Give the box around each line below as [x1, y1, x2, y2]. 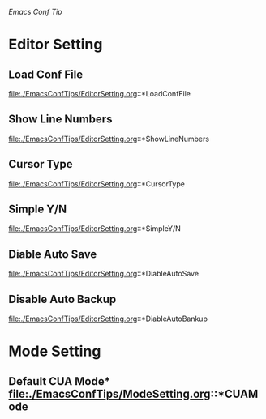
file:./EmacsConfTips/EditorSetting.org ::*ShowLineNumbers [8, 134, 209, 143]
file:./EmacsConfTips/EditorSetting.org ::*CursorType [8, 178, 185, 189]
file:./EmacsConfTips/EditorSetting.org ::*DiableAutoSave [8, 269, 199, 279]
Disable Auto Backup [8, 292, 117, 306]
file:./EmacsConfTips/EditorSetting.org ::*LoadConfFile [8, 89, 191, 98]
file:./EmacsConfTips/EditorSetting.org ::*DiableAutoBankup [8, 314, 208, 323]
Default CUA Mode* [8, 374, 111, 388]
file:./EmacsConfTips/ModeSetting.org [8, 387, 211, 400]
